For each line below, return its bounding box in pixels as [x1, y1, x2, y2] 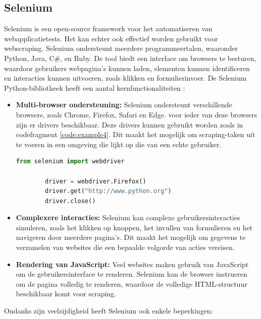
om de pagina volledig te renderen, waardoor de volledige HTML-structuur [16, 278, 247, 289]
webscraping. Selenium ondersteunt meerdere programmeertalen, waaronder [4, 43, 238, 53]
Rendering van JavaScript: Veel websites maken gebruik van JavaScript [16, 259, 249, 269]
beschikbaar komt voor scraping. [16, 288, 117, 299]
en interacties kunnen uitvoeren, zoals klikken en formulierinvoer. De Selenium [4, 73, 247, 83]
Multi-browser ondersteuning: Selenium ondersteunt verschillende [16, 99, 232, 110]
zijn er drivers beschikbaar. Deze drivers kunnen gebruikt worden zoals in [16, 119, 243, 130]
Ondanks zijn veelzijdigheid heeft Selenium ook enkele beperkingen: [4, 305, 213, 316]
